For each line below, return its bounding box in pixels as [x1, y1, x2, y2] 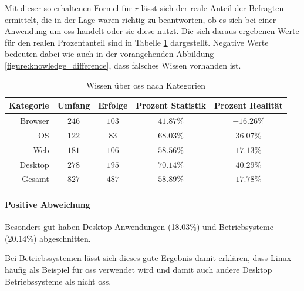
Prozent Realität [214, 99, 283, 111]
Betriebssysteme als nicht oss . [5, 275, 112, 287]
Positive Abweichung [5, 198, 90, 211]
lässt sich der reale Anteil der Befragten [141, 2, 284, 13]
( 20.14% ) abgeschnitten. [5, 232, 91, 244]
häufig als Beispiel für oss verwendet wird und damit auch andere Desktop [5, 263, 272, 276]
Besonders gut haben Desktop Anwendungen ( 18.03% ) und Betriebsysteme [5, 221, 273, 233]
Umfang [57, 99, 90, 111]
